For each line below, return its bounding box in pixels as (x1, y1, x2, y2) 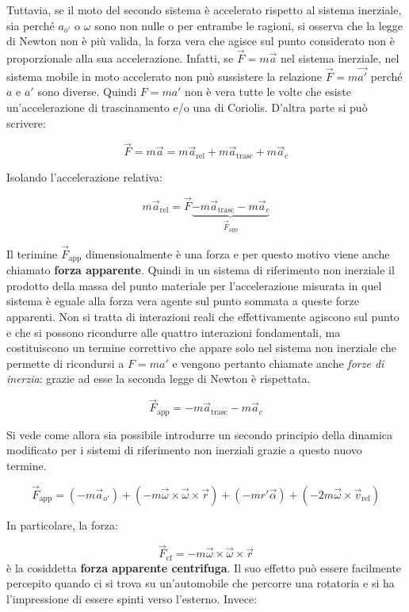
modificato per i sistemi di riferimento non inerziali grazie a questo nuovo (6, 442, 362, 458)
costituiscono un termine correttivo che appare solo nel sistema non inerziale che (6, 339, 397, 356)
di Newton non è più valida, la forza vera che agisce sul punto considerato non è (6, 33, 395, 49)
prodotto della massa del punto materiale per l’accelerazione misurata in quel (6, 277, 382, 293)
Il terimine (6, 245, 58, 262)
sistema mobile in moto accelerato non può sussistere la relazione (6, 67, 322, 84)
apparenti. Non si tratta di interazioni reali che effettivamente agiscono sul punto (6, 308, 399, 324)
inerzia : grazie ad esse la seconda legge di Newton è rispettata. (6, 370, 311, 387)
